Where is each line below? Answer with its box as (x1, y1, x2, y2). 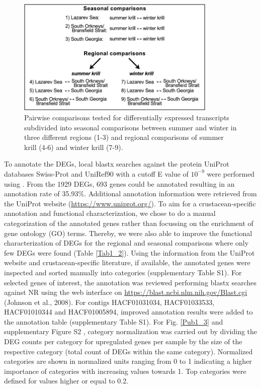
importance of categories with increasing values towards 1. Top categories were (4, 365, 246, 376)
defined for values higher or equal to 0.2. (4, 375, 129, 386)
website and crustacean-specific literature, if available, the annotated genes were (4, 257, 250, 268)
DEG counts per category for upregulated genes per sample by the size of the (4, 336, 242, 347)
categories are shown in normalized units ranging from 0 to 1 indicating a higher (4, 356, 252, 366)
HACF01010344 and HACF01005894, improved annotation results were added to (4, 306, 253, 317)
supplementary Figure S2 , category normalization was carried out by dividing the (4, 326, 257, 337)
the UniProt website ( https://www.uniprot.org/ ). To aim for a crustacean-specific (4, 198, 256, 208)
